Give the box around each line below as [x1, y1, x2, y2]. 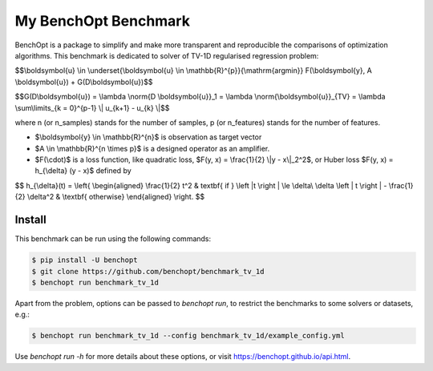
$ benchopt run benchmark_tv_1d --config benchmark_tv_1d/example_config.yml [31, 331, 345, 341]
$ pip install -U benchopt [31, 256, 138, 264]
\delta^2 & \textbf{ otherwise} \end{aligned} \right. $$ [26, 192, 204, 202]
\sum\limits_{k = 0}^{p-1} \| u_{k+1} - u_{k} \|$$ [14, 103, 170, 112]
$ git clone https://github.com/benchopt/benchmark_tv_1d [31, 267, 265, 276]
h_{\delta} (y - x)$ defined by [34, 166, 132, 175]
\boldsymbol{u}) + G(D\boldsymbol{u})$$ [14, 77, 153, 87]
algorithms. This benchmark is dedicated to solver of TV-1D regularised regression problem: [14, 50, 319, 60]
